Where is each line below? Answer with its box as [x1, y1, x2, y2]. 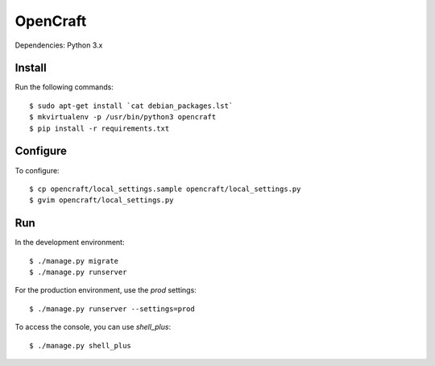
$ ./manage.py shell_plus [29, 341, 132, 350]
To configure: [14, 165, 60, 175]
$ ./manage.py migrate [29, 256, 119, 265]
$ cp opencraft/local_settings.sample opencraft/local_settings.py [29, 184, 301, 193]
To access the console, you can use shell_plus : [14, 322, 172, 332]
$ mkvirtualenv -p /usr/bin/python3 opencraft [29, 113, 217, 122]
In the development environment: [14, 238, 125, 247]
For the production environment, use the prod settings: [14, 285, 197, 295]
